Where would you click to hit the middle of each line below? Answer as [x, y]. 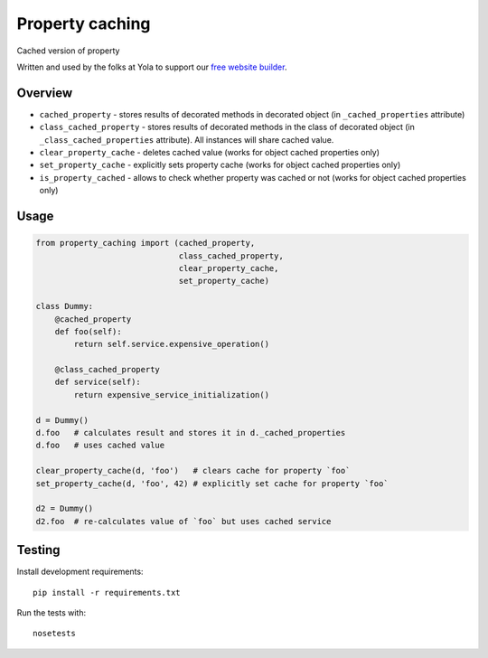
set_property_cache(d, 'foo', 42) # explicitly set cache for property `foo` [212, 483]
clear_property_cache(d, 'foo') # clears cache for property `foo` [193, 471]
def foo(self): [88, 331]
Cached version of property [68, 51]
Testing [38, 550]
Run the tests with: [51, 613]
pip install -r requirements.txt [107, 592]
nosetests [54, 634]
